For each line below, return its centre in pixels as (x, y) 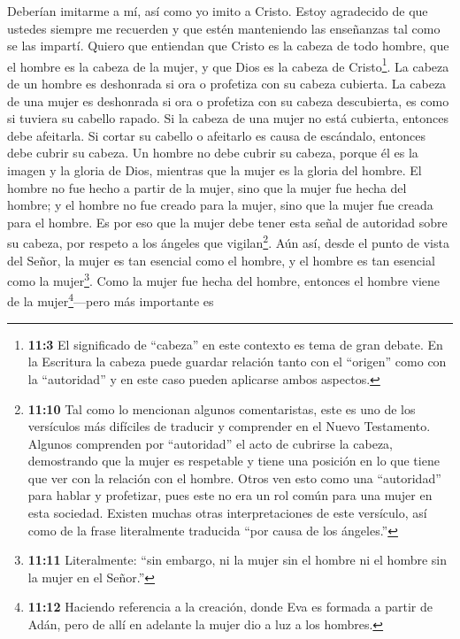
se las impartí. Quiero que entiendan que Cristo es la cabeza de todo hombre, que (228, 46)
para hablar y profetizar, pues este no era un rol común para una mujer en (230, 495)
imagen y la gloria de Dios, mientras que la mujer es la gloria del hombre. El (215, 170)
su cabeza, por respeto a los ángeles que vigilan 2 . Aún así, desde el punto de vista (228, 242)
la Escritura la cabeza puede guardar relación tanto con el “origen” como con (237, 362)
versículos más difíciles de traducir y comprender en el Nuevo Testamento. (229, 426)
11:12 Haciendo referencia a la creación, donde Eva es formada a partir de (230, 607)
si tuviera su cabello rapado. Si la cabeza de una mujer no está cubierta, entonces (228, 118)
